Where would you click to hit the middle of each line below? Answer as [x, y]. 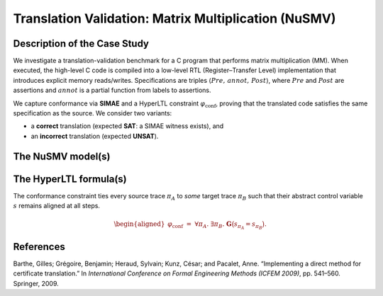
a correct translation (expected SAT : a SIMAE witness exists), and [127, 126]
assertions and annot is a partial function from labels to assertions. [112, 90]
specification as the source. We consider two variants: [93, 113]
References [39, 247]
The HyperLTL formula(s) [70, 179]
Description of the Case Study [81, 44]
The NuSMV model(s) [62, 156]
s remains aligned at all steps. [57, 206]
